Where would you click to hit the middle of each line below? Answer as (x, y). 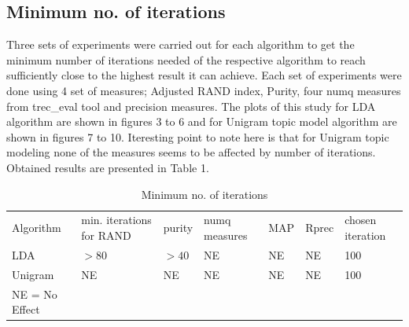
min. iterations (116, 220)
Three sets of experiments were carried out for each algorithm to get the (181, 44)
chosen (361, 220)
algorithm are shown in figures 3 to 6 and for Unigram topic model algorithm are (202, 121)
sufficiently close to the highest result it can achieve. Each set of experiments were (204, 75)
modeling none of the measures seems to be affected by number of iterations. (191, 152)
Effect (26, 309)
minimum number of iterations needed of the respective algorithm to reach (186, 59)
